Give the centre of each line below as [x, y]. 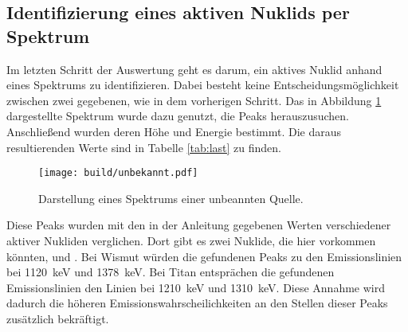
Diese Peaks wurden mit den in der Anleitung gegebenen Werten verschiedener [199, 225]
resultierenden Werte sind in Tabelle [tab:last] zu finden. [144, 147]
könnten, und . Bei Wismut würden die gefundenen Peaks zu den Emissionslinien [204, 256]
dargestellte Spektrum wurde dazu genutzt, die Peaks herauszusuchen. [178, 116]
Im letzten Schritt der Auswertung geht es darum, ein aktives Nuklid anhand [194, 69]
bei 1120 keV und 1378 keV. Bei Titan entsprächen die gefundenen [171, 272]
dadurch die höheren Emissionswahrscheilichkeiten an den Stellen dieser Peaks [197, 303]
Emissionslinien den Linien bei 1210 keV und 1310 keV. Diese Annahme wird [196, 287]
